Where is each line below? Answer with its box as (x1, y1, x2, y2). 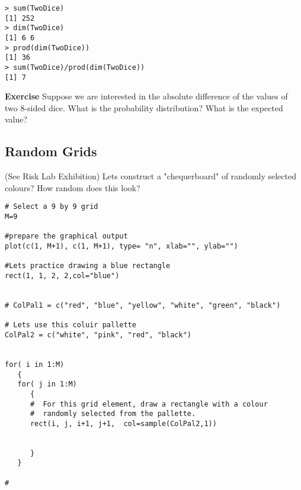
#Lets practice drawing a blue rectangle (5, 262, 171, 270)
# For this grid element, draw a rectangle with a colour (30, 399, 268, 408)
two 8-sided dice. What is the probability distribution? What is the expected (5, 101, 283, 114)
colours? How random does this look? (5, 181, 140, 194)
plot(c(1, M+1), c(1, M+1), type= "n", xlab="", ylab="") (5, 242, 238, 251)
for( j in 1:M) (17, 380, 77, 389)
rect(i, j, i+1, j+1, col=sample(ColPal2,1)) (30, 419, 217, 428)
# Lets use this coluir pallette (5, 321, 136, 330)
